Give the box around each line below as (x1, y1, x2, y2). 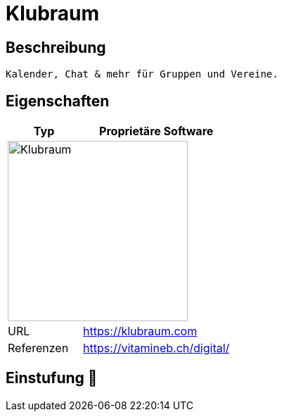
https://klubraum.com (83, 324, 198, 339)
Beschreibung (6, 38, 106, 56)
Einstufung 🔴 (6, 369, 98, 387)
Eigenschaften (6, 92, 110, 110)
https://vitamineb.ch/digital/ (83, 341, 230, 356)
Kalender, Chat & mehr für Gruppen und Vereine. (6, 68, 278, 80)
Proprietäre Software (99, 124, 214, 139)
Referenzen (8, 341, 69, 356)
